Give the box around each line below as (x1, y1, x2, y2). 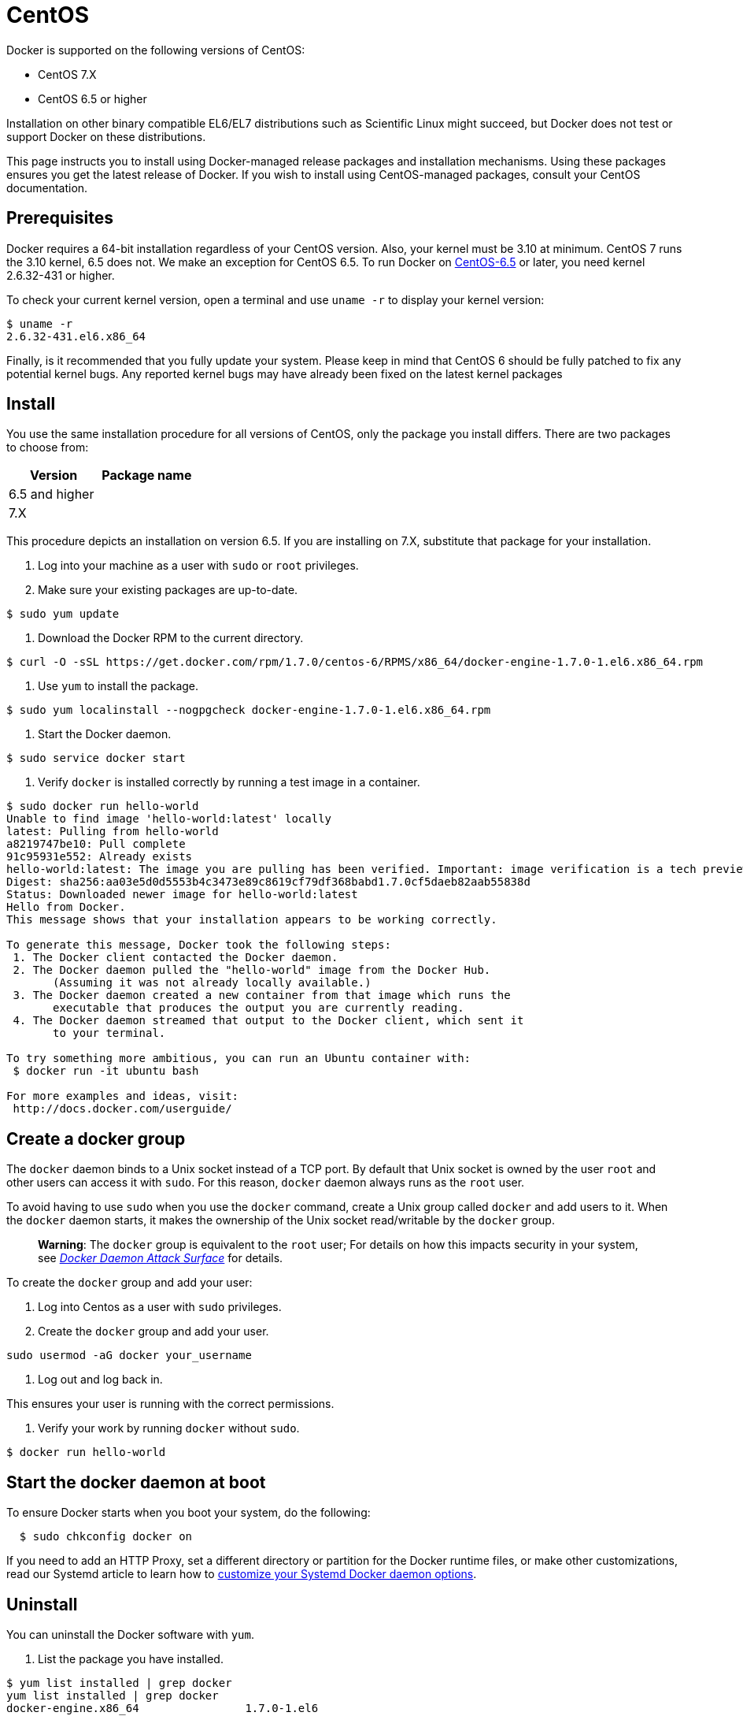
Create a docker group (6, 1128, 186, 1149)
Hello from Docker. (6, 901, 126, 914)
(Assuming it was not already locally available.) (53, 976, 371, 990)
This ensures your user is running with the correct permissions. (6, 1397, 335, 1411)
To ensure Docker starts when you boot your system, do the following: (6, 1506, 371, 1520)
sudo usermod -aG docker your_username (6, 1349, 252, 1362)
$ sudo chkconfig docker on (19, 1530, 193, 1543)
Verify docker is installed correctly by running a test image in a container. (38, 775, 420, 789)
